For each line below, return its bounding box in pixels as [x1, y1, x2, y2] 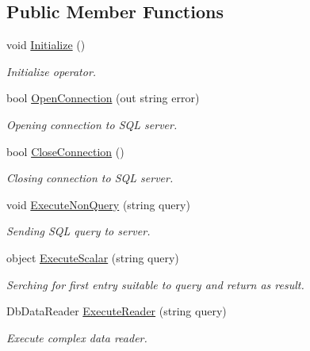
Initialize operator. [6, 63, 97, 79]
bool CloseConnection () [6, 143, 124, 159]
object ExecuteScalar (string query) [6, 249, 179, 265]
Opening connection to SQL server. [6, 116, 178, 132]
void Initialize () [6, 36, 86, 53]
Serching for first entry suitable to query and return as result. [6, 276, 304, 292]
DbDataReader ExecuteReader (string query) [6, 303, 227, 319]
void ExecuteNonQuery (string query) [6, 196, 190, 212]
